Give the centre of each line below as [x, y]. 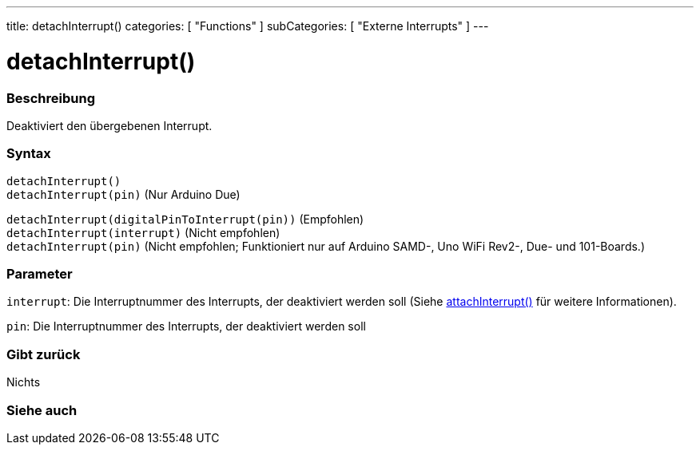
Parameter [40, 274]
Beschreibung [51, 98]
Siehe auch [42, 410]
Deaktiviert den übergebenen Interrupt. [109, 125]
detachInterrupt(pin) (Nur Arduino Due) [123, 194]
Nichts [24, 382]
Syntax [29, 154]
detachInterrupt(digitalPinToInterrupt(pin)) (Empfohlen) [185, 219]
